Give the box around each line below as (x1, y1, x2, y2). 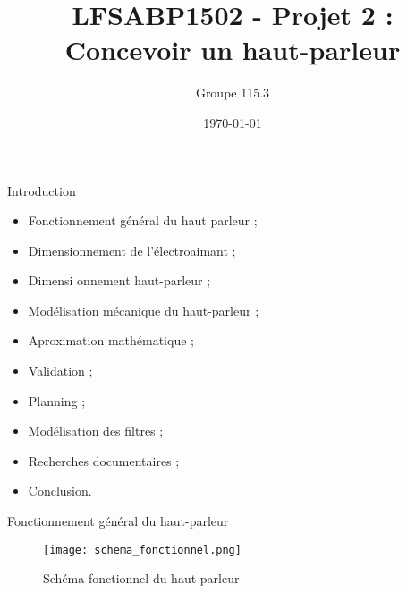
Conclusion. (28, 481, 92, 500)
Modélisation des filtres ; (28, 421, 164, 440)
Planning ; (28, 391, 86, 410)
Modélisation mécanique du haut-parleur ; (28, 301, 259, 319)
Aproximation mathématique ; (28, 331, 194, 350)
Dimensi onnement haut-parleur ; (28, 271, 211, 290)
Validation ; (28, 361, 93, 380)
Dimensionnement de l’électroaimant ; (28, 241, 236, 259)
